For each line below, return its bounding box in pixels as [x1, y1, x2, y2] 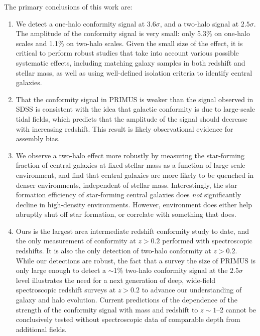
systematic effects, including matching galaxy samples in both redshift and [16, 57, 245, 68]
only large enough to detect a [16, 265, 106, 275]
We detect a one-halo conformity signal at [16, 18, 145, 29]
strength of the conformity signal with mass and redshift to [16, 304, 198, 314]
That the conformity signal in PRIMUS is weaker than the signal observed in [16, 94, 253, 104]
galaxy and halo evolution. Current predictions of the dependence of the [16, 294, 238, 305]
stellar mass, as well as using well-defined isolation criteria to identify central [16, 67, 252, 78]
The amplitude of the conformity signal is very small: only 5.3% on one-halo [16, 28, 250, 39]
